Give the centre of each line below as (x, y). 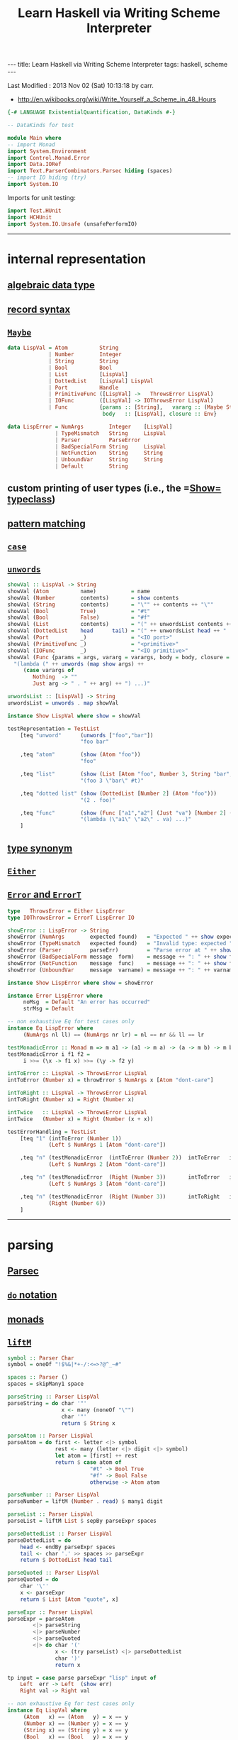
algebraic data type (51, 285)
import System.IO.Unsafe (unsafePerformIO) (73, 224)
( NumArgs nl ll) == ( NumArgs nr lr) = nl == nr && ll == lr (113, 1035)
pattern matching (47, 523)
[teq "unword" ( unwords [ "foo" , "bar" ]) (87, 735)
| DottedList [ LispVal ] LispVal (101, 381)
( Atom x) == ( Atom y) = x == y (76, 1717)
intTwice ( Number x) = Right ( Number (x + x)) (80, 1119)
